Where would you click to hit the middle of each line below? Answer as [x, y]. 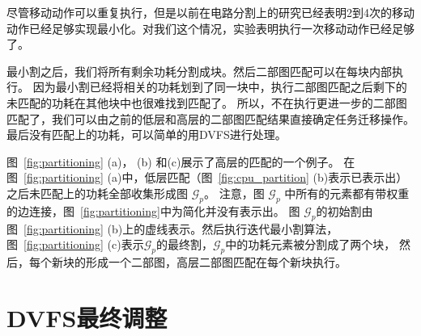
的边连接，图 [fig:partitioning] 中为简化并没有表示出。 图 [153, 210]
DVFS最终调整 [87, 317]
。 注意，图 [234, 193]
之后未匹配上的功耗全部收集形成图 [97, 193]
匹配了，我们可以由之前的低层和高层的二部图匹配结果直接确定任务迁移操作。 [210, 118]
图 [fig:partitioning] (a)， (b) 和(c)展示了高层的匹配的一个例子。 [173, 161]
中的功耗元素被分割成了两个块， [310, 244]
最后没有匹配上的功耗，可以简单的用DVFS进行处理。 [147, 134]
